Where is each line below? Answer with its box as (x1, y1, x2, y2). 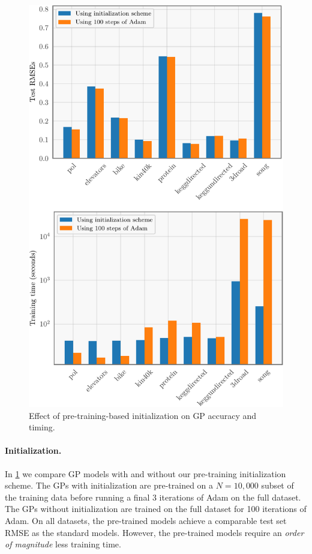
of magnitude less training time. (5, 538, 121, 550)
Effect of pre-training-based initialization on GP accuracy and (29, 409, 257, 421)
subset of (261, 479, 294, 492)
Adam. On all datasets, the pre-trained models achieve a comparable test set (5, 514, 287, 526)
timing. (29, 421, 55, 433)
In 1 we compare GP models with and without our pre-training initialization (5, 467, 286, 480)
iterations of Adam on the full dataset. (159, 490, 301, 503)
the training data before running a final (5, 490, 150, 503)
